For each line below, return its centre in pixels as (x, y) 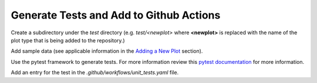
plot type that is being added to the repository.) (68, 40)
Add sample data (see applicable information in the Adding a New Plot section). (107, 51)
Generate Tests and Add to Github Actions (116, 15)
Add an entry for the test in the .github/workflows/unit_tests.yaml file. (95, 73)
